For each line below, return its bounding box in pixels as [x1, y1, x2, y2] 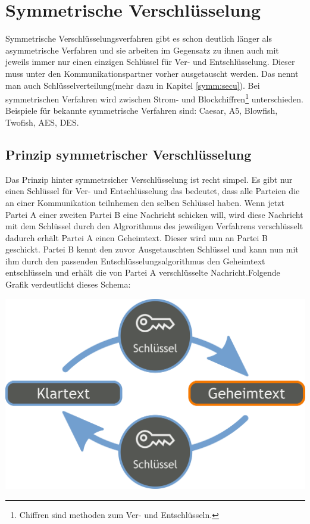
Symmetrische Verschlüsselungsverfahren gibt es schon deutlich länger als [5, 32, 273, 45]
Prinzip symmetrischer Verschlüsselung [5, 145, 252, 163]
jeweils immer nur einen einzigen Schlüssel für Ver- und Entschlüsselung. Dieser [5, 55, 295, 68]
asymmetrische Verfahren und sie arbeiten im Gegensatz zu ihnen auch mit [5, 43, 279, 56]
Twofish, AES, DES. [5, 116, 79, 128]
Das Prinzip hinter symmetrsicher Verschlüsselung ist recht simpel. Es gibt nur [5, 173, 293, 185]
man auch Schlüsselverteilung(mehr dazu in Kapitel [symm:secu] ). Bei [5, 79, 260, 91]
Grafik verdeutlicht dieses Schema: [5, 278, 131, 291]
